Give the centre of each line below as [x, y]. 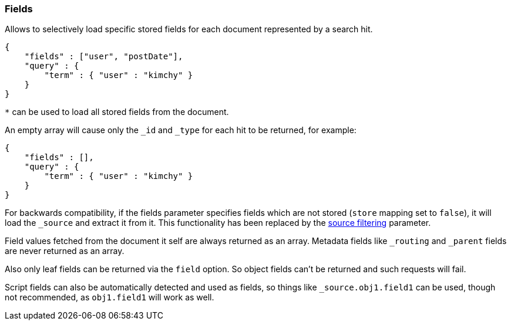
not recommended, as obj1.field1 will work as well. [110, 297]
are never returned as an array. [65, 251]
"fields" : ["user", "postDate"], [104, 57]
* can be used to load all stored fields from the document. [117, 112]
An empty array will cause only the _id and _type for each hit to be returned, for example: [181, 130]
